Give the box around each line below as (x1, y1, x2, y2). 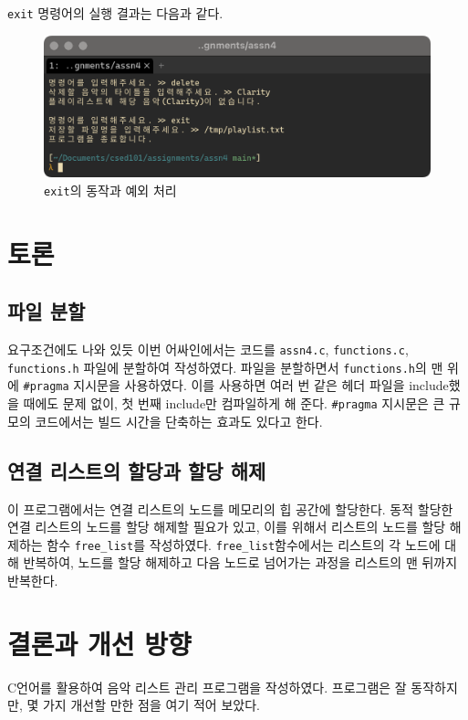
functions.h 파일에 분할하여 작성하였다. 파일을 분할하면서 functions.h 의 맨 (7, 357, 443, 376)
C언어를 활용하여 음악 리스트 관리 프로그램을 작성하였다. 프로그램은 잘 (7, 677, 407, 696)
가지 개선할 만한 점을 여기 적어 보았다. (42, 695, 260, 715)
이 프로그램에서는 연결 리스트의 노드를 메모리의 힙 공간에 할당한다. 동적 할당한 (7, 499, 453, 518)
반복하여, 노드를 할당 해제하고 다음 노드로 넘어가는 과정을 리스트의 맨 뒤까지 (23, 553, 458, 572)
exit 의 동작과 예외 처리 (44, 180, 177, 199)
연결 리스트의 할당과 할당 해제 (7, 456, 266, 484)
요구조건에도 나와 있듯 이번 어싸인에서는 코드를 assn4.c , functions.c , (7, 340, 409, 359)
